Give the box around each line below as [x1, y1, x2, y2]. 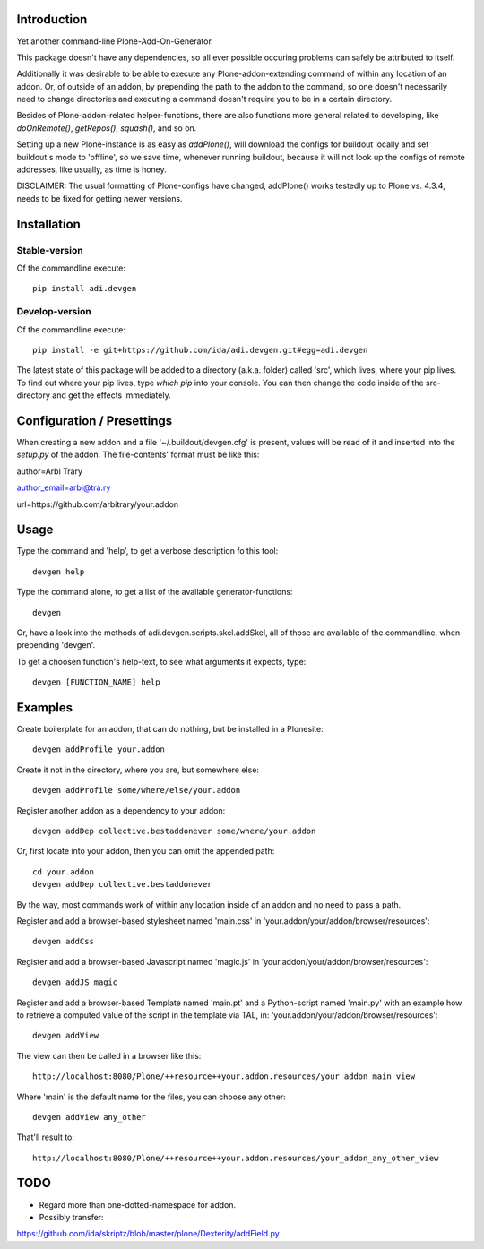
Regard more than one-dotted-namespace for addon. [39, 1199, 237, 1210]
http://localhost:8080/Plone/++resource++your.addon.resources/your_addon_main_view [32, 1072, 416, 1081]
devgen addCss [32, 936, 94, 947]
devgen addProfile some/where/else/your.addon [32, 785, 241, 796]
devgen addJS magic [32, 978, 118, 987]
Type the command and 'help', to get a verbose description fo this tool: [16, 546, 279, 556]
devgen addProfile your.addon [32, 745, 166, 754]
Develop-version [16, 306, 91, 318]
